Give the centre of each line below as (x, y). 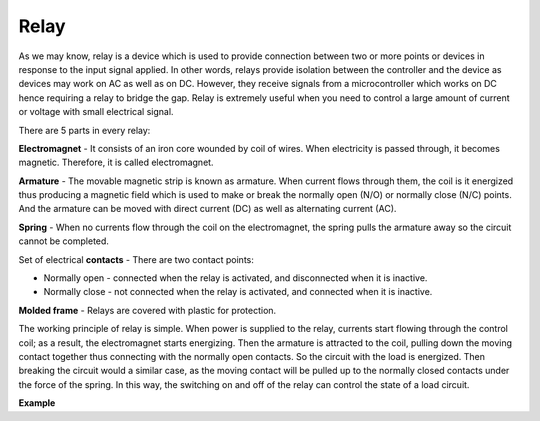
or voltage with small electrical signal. (96, 112)
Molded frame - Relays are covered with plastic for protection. (147, 310)
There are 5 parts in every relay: (84, 130)
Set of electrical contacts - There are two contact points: (136, 259)
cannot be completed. (64, 241)
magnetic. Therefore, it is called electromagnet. (116, 162)
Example (37, 403)
